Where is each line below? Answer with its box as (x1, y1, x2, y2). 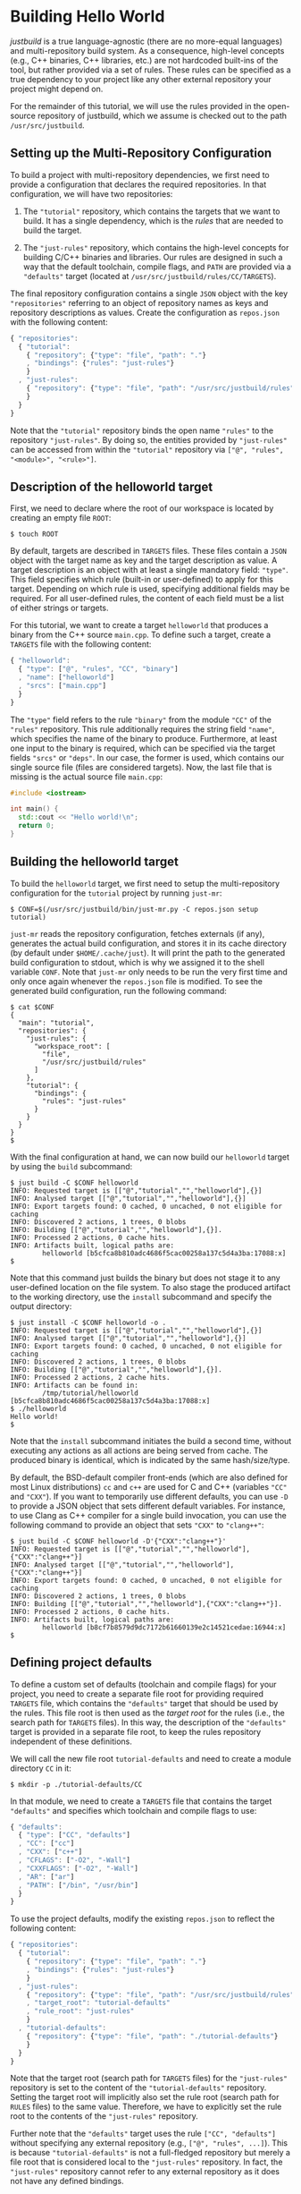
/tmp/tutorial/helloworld (42, 1389, 139, 1398)
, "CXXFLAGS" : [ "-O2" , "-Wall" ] (18, 1864, 139, 1873)
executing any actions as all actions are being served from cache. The (10, 1445, 269, 1456)
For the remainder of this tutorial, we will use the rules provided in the (10, 100, 266, 111)
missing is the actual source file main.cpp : (10, 771, 163, 782)
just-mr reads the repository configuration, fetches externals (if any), (10, 928, 265, 939)
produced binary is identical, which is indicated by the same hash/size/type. (10, 1454, 290, 1465)
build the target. (22, 225, 82, 235)
